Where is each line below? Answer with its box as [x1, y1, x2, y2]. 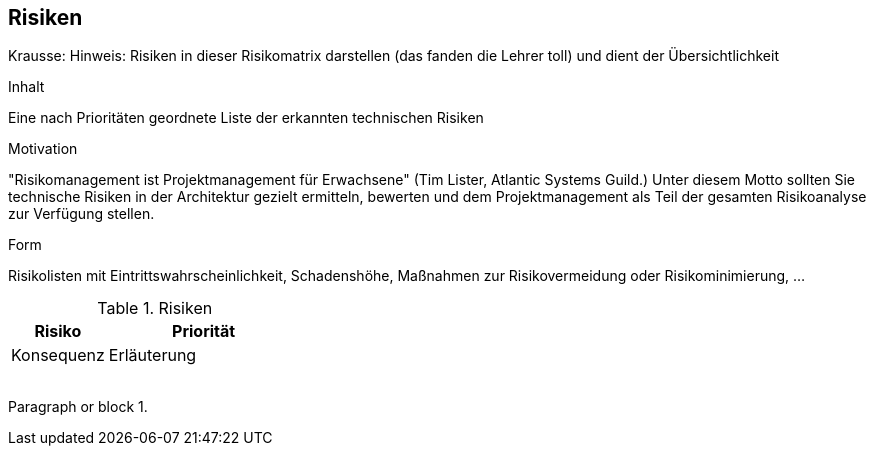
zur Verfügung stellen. [8, 205, 155, 223]
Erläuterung [108, 345, 197, 366]
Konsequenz [11, 345, 105, 366]
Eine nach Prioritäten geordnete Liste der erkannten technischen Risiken [8, 109, 484, 127]
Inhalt [8, 78, 45, 96]
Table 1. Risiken [97, 298, 213, 319]
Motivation [8, 140, 78, 158]
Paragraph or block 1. [8, 398, 148, 416]
